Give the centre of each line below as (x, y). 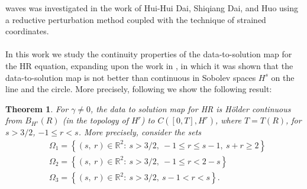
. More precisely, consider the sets (140, 132)
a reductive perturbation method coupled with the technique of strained (136, 19)
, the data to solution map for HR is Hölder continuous (191, 108)
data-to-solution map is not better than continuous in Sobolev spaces (131, 77)
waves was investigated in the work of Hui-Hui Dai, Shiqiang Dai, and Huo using (152, 8)
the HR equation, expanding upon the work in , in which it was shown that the (149, 65)
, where (228, 120)
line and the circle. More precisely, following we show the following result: (139, 89)
